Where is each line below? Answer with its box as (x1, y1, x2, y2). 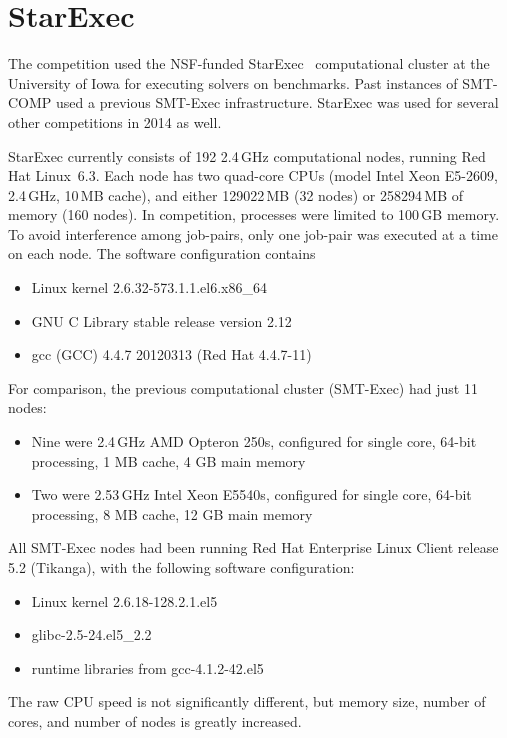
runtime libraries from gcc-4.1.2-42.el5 (31, 657, 264, 678)
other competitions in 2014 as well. (8, 111, 222, 132)
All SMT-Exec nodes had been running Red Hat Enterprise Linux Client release (8, 537, 499, 558)
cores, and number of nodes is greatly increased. (8, 710, 302, 731)
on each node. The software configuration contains (8, 243, 316, 264)
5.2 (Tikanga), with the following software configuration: (8, 557, 355, 577)
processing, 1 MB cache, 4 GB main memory (31, 450, 306, 471)
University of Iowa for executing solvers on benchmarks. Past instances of (8, 72, 458, 93)
